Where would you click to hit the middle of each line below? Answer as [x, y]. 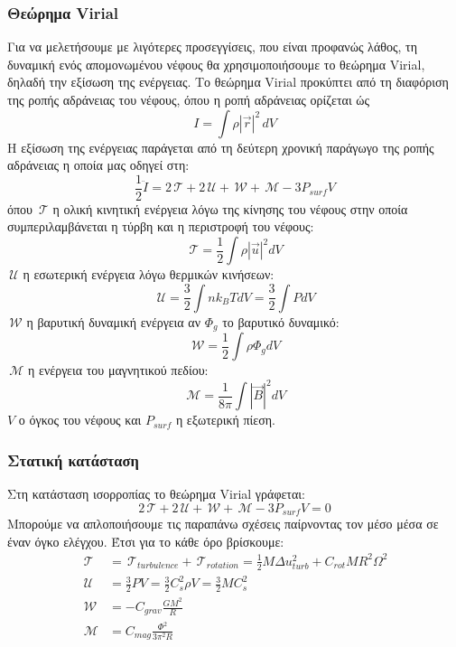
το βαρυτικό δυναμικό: [281, 321]
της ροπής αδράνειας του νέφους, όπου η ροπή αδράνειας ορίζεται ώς [189, 99]
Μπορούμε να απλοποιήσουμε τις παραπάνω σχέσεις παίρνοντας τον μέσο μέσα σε [223, 524]
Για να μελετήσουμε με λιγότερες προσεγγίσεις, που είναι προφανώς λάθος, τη [212, 47]
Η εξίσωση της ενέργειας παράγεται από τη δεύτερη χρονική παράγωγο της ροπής [221, 147]
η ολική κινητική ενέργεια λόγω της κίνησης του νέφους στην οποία [230, 208]
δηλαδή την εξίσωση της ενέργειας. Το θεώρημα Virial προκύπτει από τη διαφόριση [228, 82]
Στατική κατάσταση [73, 459]
